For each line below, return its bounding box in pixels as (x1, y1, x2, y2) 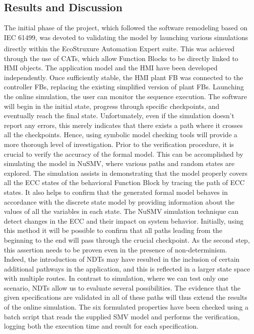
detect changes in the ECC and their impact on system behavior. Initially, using (4, 215, 244, 226)
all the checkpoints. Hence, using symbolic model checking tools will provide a (4, 129, 237, 140)
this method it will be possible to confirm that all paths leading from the (4, 225, 222, 235)
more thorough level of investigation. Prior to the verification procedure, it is (4, 139, 234, 149)
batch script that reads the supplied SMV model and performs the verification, (4, 311, 240, 321)
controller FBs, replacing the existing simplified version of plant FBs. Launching (4, 82, 244, 92)
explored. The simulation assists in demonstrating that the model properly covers (4, 167, 248, 178)
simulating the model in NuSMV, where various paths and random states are (4, 158, 234, 168)
